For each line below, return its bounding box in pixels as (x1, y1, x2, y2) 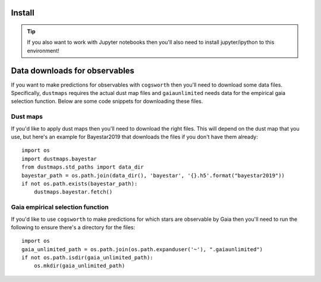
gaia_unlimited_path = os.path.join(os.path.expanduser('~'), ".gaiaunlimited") (21, 246, 263, 252)
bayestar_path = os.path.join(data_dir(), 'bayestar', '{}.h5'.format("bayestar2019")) (21, 172, 285, 179)
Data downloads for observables (11, 65, 135, 75)
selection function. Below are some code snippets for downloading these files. (11, 98, 203, 105)
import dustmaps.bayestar (21, 155, 97, 162)
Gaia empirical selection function (11, 203, 109, 211)
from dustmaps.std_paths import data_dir (21, 164, 144, 170)
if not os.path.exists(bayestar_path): (21, 180, 138, 187)
